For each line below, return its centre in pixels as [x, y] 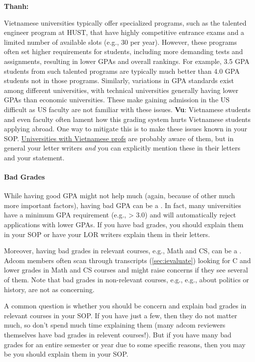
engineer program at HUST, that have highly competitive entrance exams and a [124, 32]
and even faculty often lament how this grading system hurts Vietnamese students [127, 119]
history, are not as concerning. [49, 289]
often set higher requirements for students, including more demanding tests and [124, 51]
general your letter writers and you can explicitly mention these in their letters [122, 148]
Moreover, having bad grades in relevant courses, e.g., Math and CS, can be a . [123, 251]
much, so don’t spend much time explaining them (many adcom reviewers [115, 325]
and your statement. [34, 157]
